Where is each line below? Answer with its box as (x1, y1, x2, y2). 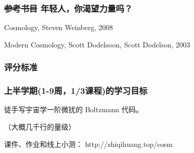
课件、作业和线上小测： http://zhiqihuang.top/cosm (4, 138, 173, 149)
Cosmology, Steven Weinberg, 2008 (4, 22, 113, 33)
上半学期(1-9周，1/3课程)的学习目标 (4, 84, 148, 97)
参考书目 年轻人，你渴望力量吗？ (4, 2, 133, 14)
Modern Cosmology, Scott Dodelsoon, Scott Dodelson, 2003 (4, 39, 190, 49)
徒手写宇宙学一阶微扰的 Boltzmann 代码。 (4, 104, 143, 115)
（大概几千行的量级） (4, 121, 76, 132)
